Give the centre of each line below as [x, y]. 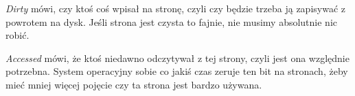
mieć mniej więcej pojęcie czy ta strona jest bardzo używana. [134, 84]
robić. [18, 35]
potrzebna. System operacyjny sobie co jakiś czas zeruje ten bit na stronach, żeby [177, 71]
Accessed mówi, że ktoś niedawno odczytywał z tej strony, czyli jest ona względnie [177, 58]
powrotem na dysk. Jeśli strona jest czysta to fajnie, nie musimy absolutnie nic [172, 21]
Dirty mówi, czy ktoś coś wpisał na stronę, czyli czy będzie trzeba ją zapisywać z [176, 8]
